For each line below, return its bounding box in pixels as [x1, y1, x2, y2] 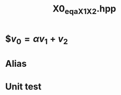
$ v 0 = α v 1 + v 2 [5, 33, 68, 46]
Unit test [5, 81, 42, 92]
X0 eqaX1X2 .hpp [52, 3, 116, 16]
